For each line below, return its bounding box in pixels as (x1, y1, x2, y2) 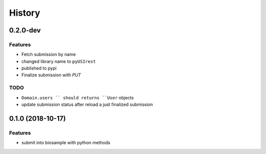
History (9, 7, 40, 18)
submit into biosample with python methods (21, 140, 110, 146)
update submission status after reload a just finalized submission (21, 101, 153, 108)
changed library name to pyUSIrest (21, 58, 96, 64)
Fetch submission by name (21, 52, 76, 58)
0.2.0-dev (9, 26, 41, 34)
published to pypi (21, 65, 57, 71)
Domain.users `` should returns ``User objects (21, 94, 134, 100)
